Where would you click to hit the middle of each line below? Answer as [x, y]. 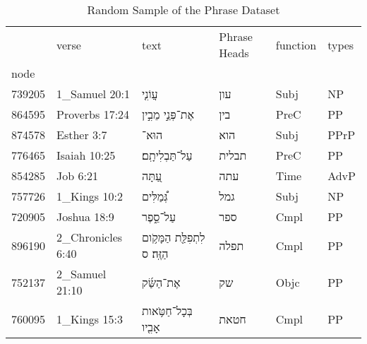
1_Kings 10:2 [90, 196]
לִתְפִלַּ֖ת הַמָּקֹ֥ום [174, 237]
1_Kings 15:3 [90, 319]
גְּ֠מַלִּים [155, 196]
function [296, 45]
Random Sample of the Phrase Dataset [183, 10]
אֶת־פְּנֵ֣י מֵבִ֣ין [168, 114]
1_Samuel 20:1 [94, 94]
